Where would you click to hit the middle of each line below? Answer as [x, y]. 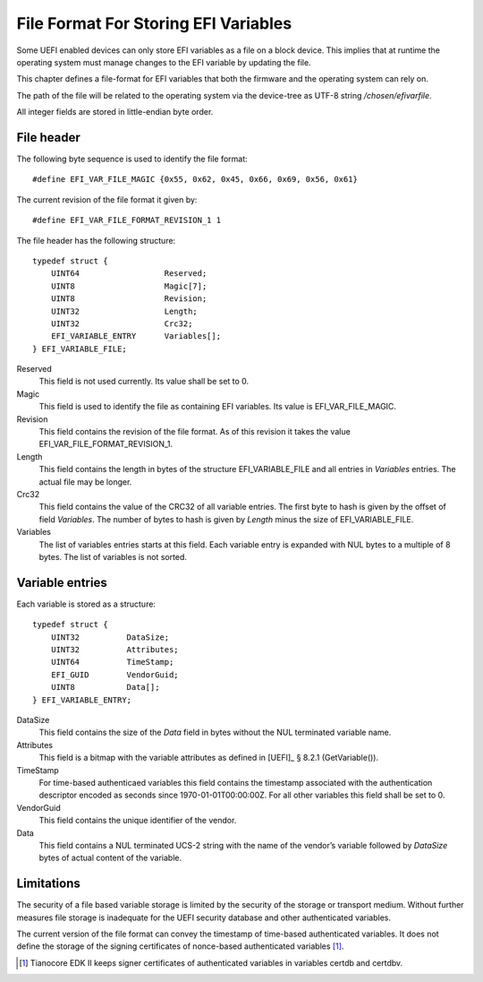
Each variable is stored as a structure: [86, 604]
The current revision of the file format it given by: [107, 199]
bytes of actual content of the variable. [110, 858]
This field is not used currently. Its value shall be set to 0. [144, 382]
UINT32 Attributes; [114, 650]
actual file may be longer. [85, 482]
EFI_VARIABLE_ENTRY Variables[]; [136, 336]
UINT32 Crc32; [122, 323]
